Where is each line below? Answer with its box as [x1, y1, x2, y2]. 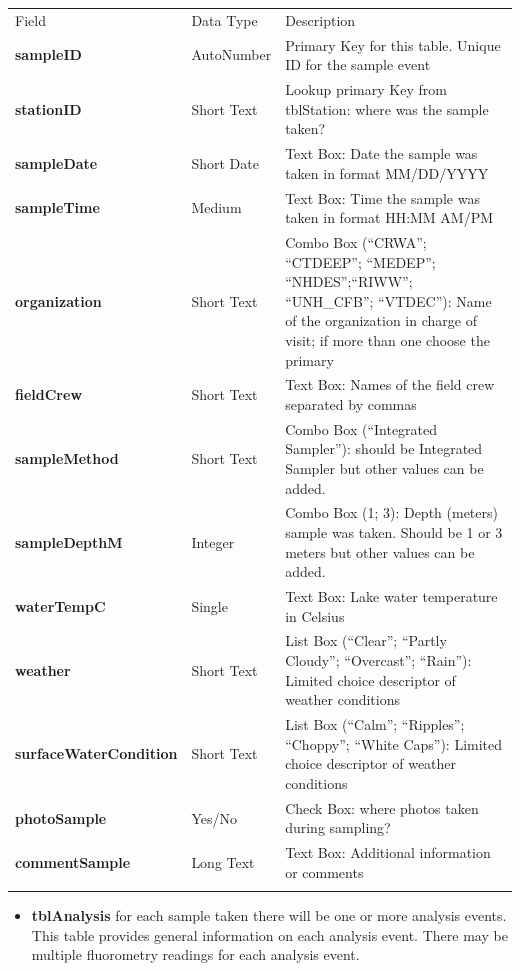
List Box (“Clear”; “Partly [285, 630, 447, 651]
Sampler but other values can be [285, 457, 484, 478]
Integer [191, 531, 235, 552]
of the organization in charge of [285, 310, 477, 331]
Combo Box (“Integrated [285, 418, 438, 439]
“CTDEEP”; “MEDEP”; [285, 251, 436, 272]
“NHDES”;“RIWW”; [285, 271, 413, 292]
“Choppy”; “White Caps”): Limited [285, 733, 503, 754]
